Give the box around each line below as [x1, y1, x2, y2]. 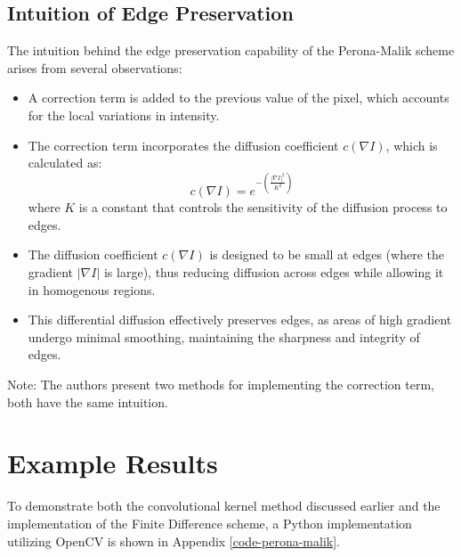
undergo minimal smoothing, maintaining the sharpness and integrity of [28, 327, 420, 346]
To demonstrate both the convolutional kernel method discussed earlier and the [7, 496, 441, 515]
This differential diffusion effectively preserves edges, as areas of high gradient [28, 310, 452, 329]
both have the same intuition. [7, 392, 168, 411]
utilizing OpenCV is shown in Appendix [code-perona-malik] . [7, 531, 340, 550]
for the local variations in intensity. [28, 105, 220, 124]
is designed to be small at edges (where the [209, 245, 444, 264]
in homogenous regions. [28, 280, 156, 299]
